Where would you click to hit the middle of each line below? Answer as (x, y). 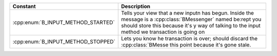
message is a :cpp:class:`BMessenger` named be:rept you (191, 19)
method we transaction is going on (163, 32)
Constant (24, 6)
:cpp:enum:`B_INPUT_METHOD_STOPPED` (64, 42)
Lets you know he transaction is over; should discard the (190, 39)
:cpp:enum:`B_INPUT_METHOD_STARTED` (64, 22)
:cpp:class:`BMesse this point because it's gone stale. (186, 45)
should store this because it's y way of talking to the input (191, 25)
